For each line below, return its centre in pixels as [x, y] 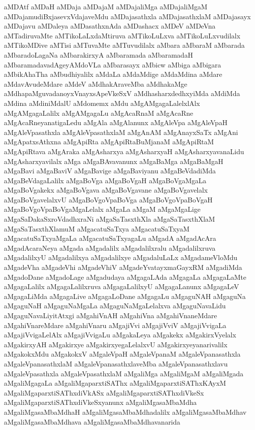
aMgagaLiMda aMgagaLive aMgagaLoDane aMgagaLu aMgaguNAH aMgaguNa [125, 296]
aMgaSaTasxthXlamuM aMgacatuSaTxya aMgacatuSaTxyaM [97, 228]
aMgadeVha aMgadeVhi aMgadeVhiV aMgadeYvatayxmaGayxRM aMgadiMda [123, 267]
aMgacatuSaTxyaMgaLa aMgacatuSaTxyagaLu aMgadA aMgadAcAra [110, 238]
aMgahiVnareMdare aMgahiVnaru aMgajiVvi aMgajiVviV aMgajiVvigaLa [115, 325]
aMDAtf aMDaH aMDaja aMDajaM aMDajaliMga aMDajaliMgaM [106, 6]
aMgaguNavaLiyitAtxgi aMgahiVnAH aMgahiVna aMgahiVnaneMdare [111, 315]
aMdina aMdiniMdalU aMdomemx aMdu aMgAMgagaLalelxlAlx [102, 103]
